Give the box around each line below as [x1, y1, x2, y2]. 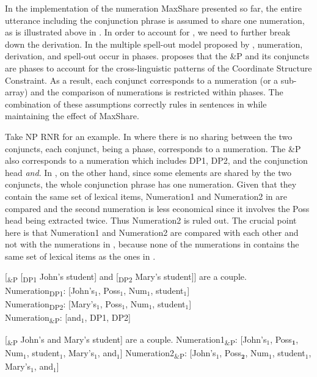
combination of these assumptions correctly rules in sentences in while [5, 97, 267, 110]
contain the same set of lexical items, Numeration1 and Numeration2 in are [5, 189, 287, 202]
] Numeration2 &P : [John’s [120, 346, 216, 361]
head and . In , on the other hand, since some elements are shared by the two [5, 166, 292, 178]
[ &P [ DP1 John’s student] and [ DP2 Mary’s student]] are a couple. [5, 270, 247, 285]
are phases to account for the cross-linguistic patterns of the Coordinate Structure [5, 61, 312, 74]
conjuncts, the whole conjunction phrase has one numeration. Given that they [5, 178, 297, 191]
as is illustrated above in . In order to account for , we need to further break [5, 26, 291, 38]
